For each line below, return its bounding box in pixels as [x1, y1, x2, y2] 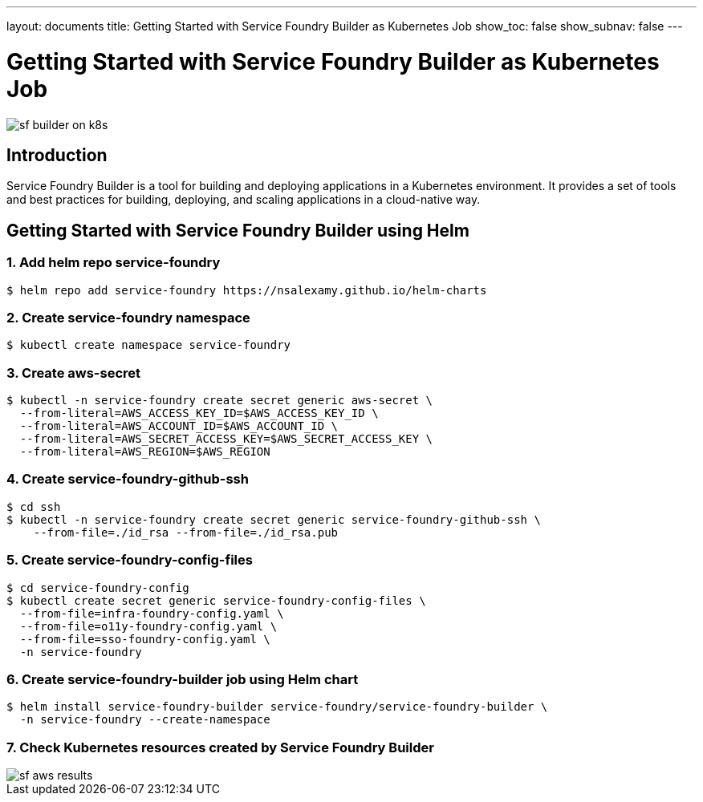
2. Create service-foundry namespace [6, 309, 250, 326]
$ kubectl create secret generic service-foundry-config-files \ [6, 593, 426, 607]
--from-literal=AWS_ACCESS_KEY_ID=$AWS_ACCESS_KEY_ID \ [19, 407, 379, 420]
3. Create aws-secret [6, 364, 141, 381]
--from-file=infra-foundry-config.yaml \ [19, 606, 284, 620]
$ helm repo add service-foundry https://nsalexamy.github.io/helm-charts [6, 283, 487, 297]
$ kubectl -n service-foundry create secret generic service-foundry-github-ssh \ [6, 512, 541, 526]
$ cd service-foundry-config [6, 581, 189, 594]
